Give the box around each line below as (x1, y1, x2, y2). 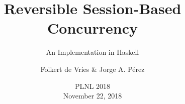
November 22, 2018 (63, 90, 122, 101)
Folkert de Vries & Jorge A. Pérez (40, 63, 145, 74)
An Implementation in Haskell (46, 47, 139, 57)
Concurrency (47, 18, 138, 38)
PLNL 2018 (74, 80, 111, 91)
